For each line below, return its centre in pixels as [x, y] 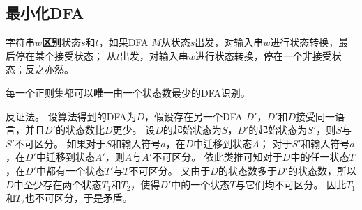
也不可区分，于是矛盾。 [78, 198]
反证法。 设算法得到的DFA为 [71, 116]
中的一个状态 [201, 184]
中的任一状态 [320, 157]
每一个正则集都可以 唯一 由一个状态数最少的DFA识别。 [128, 92]
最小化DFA [45, 13]
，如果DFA [123, 42]
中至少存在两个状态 [58, 184]
